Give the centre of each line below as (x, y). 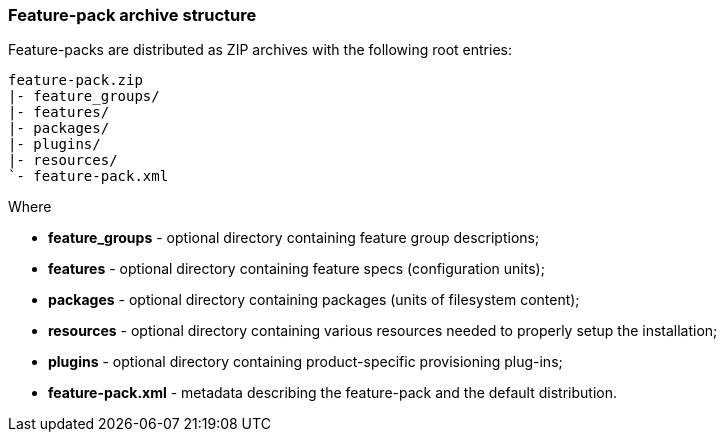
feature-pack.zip (75, 80)
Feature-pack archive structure (132, 15)
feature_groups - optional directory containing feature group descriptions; (294, 238)
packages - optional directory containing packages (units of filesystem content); (314, 300)
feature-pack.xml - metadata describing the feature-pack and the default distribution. (332, 393)
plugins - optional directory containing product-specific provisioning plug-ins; (305, 362)
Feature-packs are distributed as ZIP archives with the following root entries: (260, 50)
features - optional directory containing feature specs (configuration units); (296, 269)
